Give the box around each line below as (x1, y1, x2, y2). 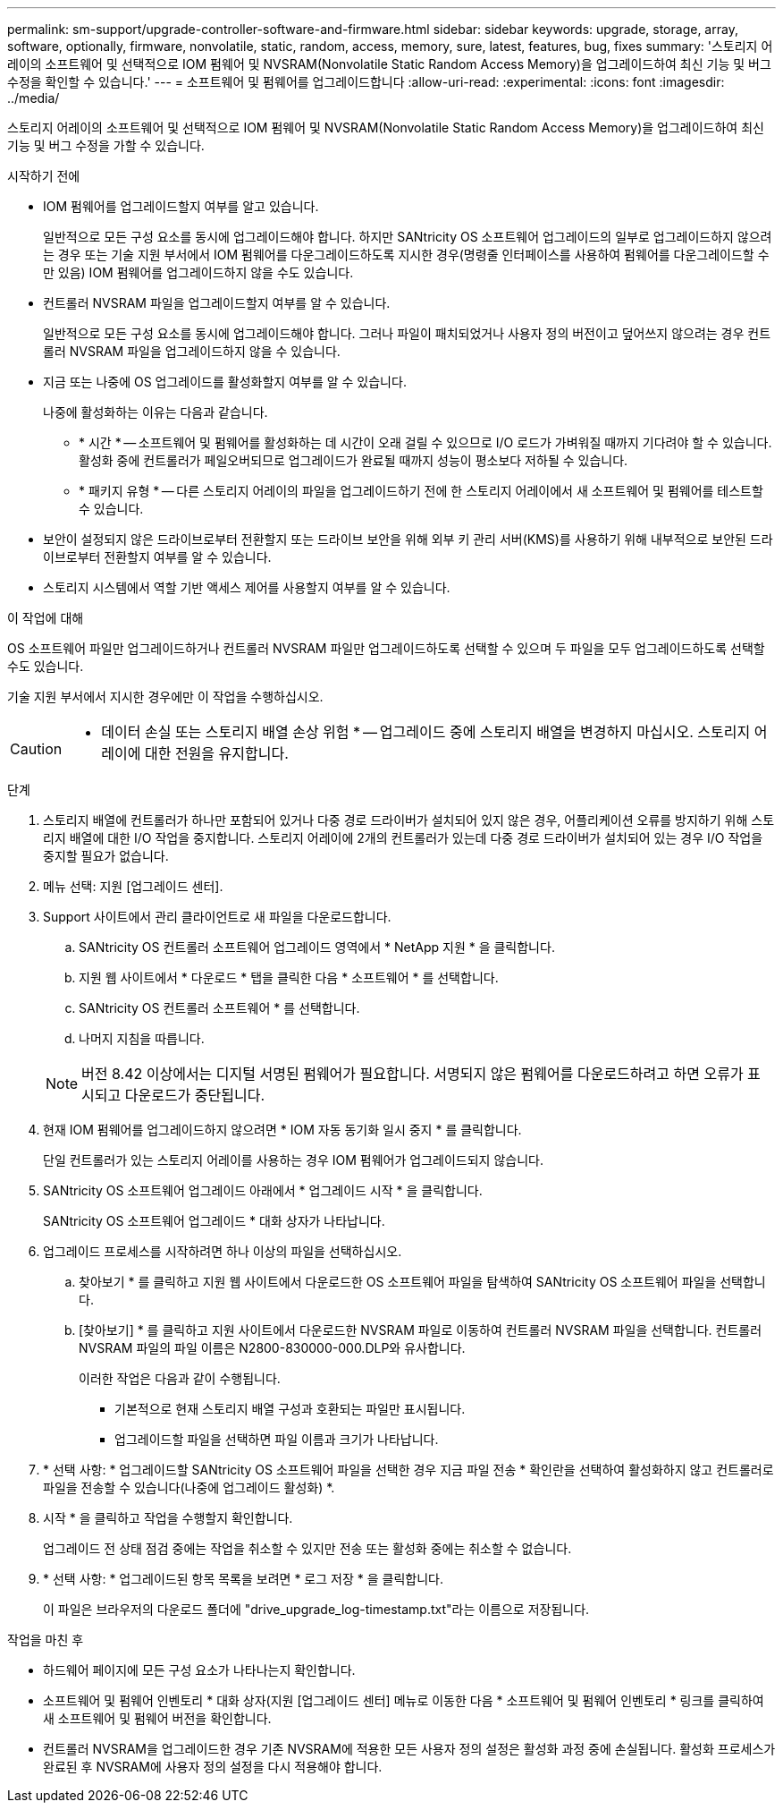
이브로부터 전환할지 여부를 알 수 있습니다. (43, 549, 272, 565)
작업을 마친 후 (7, 1632, 84, 1647)
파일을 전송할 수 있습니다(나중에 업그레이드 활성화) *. (43, 1480, 335, 1495)
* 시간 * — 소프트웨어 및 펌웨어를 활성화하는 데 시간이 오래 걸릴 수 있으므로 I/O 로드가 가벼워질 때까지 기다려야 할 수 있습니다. (79, 435, 772, 450)
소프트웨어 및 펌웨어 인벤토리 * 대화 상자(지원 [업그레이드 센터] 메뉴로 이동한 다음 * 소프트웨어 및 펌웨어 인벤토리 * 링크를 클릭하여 (43, 1693, 764, 1708)
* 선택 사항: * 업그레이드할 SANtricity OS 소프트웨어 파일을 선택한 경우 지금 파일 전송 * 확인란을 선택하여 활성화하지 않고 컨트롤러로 (43, 1462, 774, 1477)
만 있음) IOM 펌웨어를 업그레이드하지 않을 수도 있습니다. (43, 265, 354, 280)
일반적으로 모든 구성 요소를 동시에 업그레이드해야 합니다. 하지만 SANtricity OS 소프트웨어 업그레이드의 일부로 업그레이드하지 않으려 (43, 229, 772, 244)
